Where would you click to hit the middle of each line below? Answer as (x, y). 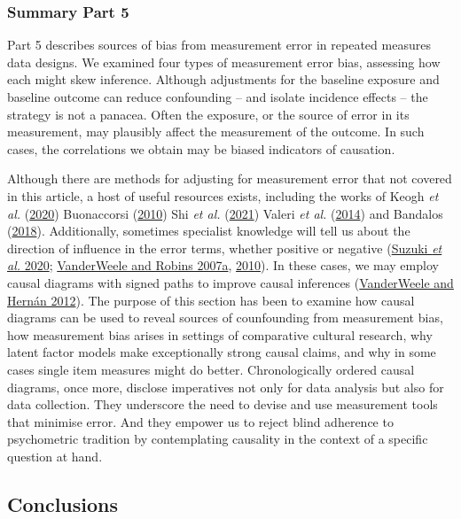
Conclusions (63, 504)
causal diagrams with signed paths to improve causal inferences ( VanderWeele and (230, 282)
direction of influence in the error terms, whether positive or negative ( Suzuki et (225, 248)
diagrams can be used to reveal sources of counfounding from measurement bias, (225, 318)
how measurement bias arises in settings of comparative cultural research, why (220, 334)
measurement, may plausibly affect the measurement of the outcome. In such (216, 132)
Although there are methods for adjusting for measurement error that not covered (230, 178)
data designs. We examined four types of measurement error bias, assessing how (224, 62)
